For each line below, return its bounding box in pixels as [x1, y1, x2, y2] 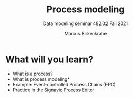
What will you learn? [5, 54, 93, 65]
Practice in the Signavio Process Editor [12, 87, 94, 93]
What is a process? [12, 70, 53, 77]
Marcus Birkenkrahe [64, 30, 107, 36]
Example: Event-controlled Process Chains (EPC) [12, 81, 116, 87]
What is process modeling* [12, 76, 70, 82]
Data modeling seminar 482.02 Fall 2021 [43, 20, 128, 27]
